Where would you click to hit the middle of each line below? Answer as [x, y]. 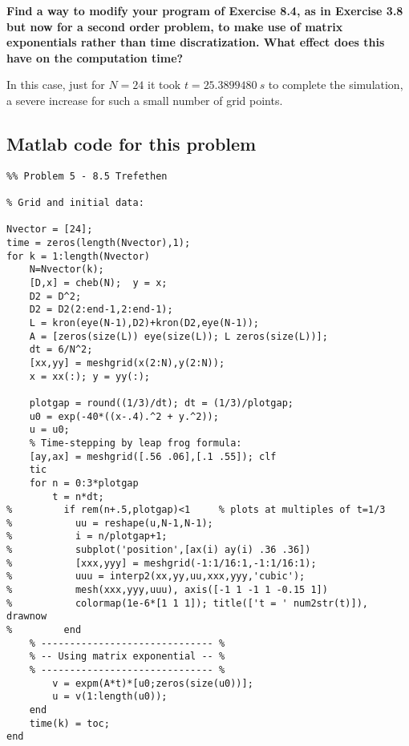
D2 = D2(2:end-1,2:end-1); [101, 310]
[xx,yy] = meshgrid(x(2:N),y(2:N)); [127, 363]
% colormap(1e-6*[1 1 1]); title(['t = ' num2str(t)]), [188, 603]
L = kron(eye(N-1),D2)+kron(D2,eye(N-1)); [144, 323]
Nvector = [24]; [50, 230]
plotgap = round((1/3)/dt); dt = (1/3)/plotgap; [161, 403]
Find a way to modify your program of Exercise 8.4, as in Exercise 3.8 [205, 10]
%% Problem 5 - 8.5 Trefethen [87, 176]
